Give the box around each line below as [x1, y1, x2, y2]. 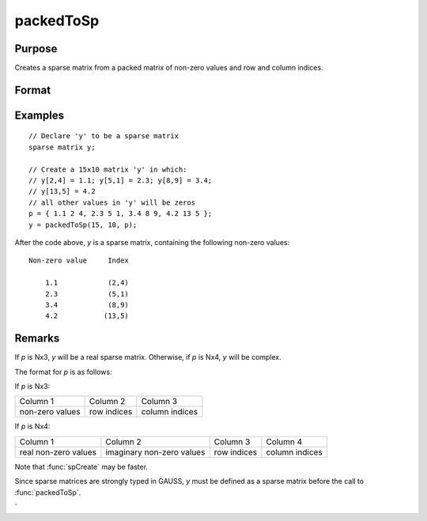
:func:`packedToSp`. [14, 487, 81, 497]
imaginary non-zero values [105, 447, 206, 458]
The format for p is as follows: [14, 367, 112, 376]
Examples [14, 108, 65, 122]
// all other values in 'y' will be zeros [28, 198, 196, 207]
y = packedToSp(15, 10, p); [28, 220, 138, 229]
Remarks [14, 332, 60, 345]
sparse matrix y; [28, 142, 96, 152]
